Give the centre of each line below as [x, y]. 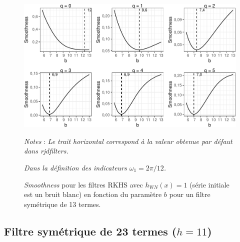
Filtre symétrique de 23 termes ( [90, 231]
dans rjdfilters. [46, 151]
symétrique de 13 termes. [62, 204]
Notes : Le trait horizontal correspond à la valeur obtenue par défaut [128, 141]
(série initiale [209, 184]
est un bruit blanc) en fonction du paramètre [93, 194]
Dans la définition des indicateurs [75, 168]
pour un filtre [190, 194]
